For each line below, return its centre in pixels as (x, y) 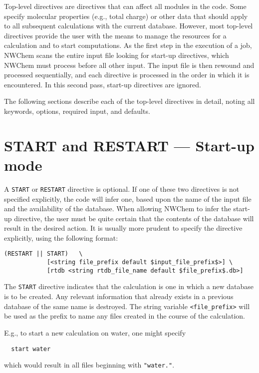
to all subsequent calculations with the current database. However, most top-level (129, 26)
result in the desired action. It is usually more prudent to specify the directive (123, 228)
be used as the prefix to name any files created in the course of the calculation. (125, 316)
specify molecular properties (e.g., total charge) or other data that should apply (126, 16)
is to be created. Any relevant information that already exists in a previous (119, 296)
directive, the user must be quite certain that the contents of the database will (134, 218)
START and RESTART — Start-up (129, 145)
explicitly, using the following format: (61, 237)
